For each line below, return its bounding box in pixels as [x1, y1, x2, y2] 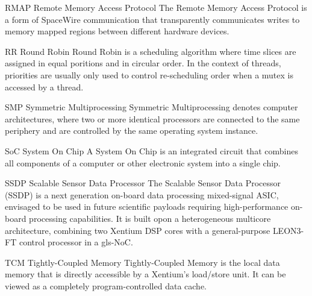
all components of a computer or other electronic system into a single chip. [5, 156, 281, 169]
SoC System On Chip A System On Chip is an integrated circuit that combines [5, 144, 298, 157]
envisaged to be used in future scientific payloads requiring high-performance [5, 200, 289, 213]
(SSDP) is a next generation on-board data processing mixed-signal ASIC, [5, 188, 279, 201]
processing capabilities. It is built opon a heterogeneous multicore [29, 212, 271, 224]
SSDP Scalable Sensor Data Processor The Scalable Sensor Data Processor [5, 177, 281, 189]
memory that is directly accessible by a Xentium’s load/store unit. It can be [5, 268, 286, 280]
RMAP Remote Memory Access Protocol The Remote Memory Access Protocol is [5, 1, 307, 13]
